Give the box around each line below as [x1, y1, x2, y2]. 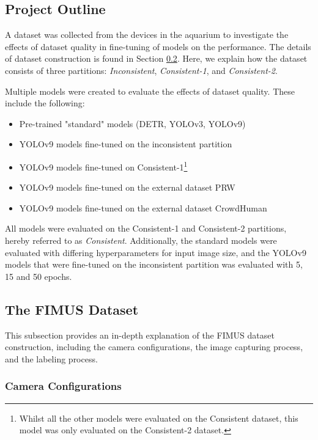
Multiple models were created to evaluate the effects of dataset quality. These [5, 84, 295, 97]
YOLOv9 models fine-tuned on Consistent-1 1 [19, 158, 188, 173]
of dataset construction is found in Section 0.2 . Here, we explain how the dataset [5, 52, 308, 65]
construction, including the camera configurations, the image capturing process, [5, 340, 303, 353]
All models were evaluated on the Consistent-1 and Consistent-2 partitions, [5, 222, 287, 235]
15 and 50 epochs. [5, 269, 72, 282]
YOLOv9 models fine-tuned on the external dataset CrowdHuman [19, 201, 267, 214]
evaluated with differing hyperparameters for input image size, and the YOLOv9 [5, 246, 306, 258]
